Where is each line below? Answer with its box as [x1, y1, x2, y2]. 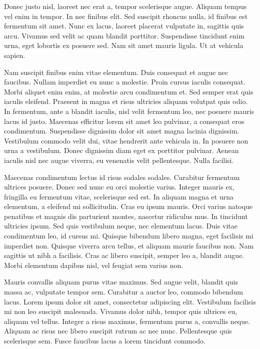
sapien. [4, 49, 25, 60]
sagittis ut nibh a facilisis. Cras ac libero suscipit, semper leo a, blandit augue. [4, 250, 244, 260]
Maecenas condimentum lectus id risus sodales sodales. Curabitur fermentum [4, 171, 240, 182]
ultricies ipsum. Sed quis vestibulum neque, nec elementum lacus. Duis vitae [4, 220, 237, 231]
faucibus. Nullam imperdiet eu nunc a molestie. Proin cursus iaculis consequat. [4, 76, 245, 87]
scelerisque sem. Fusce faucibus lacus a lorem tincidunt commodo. [4, 335, 205, 345]
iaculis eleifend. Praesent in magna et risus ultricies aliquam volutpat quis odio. [4, 96, 248, 106]
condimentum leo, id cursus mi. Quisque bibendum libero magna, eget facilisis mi [4, 230, 253, 241]
